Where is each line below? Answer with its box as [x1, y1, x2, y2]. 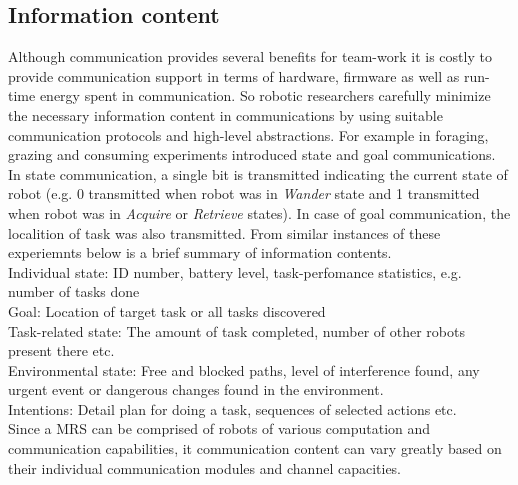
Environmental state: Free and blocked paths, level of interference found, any [8, 359, 480, 380]
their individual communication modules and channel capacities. [8, 457, 402, 478]
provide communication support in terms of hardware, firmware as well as [8, 65, 460, 86]
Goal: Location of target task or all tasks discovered [8, 300, 326, 321]
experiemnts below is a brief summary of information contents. [8, 242, 392, 263]
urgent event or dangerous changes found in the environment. [8, 379, 384, 400]
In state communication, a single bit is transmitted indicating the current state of [8, 163, 508, 184]
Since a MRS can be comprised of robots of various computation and [8, 418, 431, 439]
